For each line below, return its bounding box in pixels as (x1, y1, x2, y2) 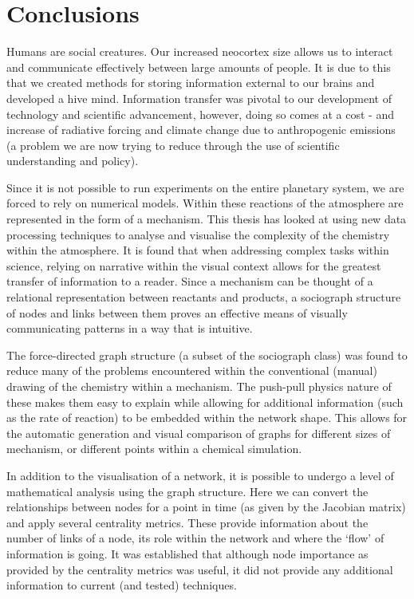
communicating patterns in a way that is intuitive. (6, 320, 253, 337)
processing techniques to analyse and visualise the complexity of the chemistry (6, 226, 390, 242)
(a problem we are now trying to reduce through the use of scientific (6, 136, 340, 153)
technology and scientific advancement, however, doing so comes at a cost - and (6, 105, 394, 122)
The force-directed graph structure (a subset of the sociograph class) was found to (6, 346, 408, 363)
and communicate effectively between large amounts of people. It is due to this (6, 58, 391, 75)
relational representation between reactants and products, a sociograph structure (6, 289, 401, 305)
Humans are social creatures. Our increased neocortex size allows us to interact (6, 43, 393, 60)
